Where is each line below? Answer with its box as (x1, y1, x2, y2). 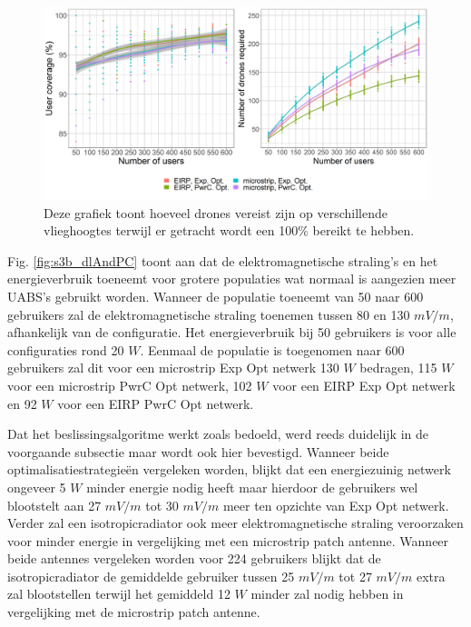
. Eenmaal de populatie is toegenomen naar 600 (140, 340, 405, 359)
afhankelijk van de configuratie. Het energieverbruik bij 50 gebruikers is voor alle (7, 323, 456, 342)
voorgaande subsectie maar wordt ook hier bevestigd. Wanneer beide (7, 442, 389, 461)
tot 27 (339, 566, 372, 585)
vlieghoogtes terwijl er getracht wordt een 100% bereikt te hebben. (44, 221, 415, 240)
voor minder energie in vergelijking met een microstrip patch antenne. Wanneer (7, 531, 449, 550)
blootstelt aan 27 (7, 495, 102, 514)
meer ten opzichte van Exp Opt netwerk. (222, 495, 449, 514)
